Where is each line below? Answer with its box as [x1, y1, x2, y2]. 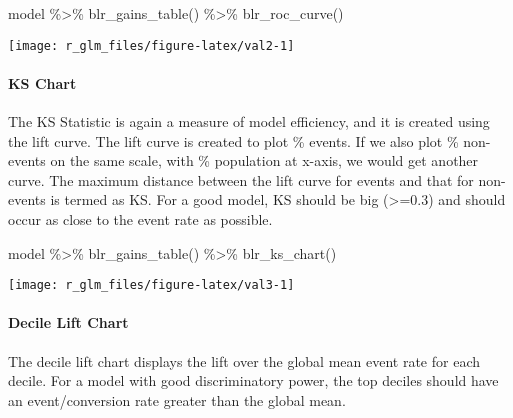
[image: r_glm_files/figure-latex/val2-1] [8, 38, 295, 53]
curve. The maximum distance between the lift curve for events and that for [8, 169, 474, 190]
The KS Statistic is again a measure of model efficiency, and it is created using [8, 111, 490, 132]
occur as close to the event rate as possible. [8, 209, 273, 230]
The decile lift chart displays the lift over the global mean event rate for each [8, 350, 480, 371]
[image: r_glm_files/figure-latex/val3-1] [8, 278, 295, 293]
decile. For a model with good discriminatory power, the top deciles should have [8, 370, 499, 391]
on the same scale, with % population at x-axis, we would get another [50, 150, 479, 171]
